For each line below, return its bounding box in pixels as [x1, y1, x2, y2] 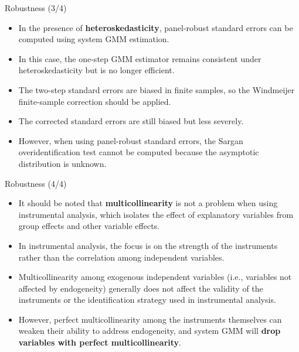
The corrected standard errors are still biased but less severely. [18, 115, 244, 127]
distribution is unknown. [18, 157, 107, 169]
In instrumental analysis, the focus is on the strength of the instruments [18, 239, 278, 251]
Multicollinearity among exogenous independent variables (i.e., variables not [18, 271, 292, 283]
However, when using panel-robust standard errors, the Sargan [18, 134, 243, 146]
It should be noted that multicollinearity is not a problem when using [18, 197, 278, 209]
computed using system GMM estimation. [18, 33, 169, 45]
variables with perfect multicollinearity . [18, 336, 181, 348]
